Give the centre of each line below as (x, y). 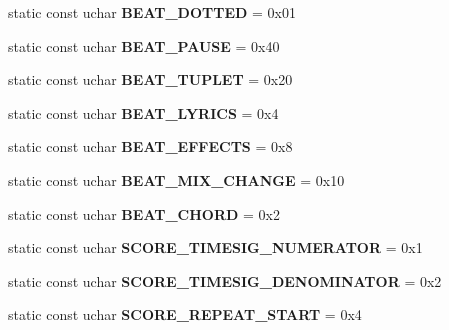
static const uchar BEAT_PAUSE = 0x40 (144, 45)
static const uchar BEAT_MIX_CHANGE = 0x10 (176, 179)
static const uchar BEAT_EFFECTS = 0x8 (150, 146)
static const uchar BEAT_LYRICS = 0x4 (143, 112)
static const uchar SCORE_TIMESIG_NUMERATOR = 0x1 (215, 247)
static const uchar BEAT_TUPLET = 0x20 (150, 79)
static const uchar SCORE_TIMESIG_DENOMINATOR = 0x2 (225, 280)
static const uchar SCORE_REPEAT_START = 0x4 (185, 314)
